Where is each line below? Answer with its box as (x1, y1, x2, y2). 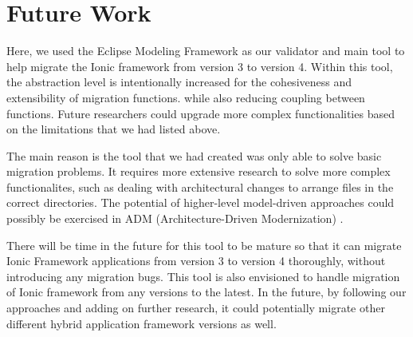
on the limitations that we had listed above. (6, 121, 221, 137)
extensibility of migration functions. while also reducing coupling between (6, 89, 365, 105)
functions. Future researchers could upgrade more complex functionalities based (6, 105, 395, 121)
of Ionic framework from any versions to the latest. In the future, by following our (6, 283, 407, 300)
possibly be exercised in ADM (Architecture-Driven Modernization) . (6, 210, 344, 227)
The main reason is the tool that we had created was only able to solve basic (6, 147, 382, 164)
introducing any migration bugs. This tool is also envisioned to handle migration (6, 268, 400, 284)
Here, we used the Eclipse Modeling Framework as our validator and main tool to (6, 42, 405, 59)
